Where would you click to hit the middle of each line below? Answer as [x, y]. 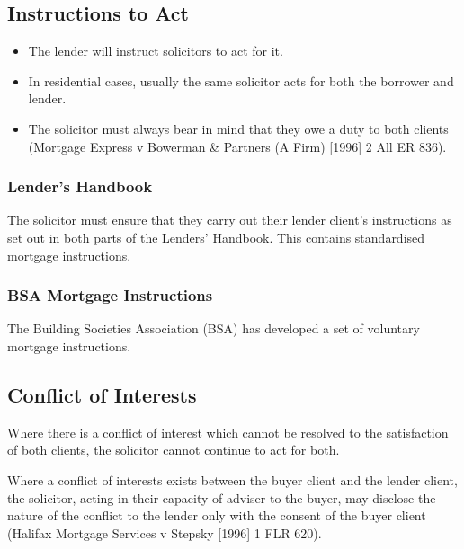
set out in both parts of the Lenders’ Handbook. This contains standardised [216, 237]
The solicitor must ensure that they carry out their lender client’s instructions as [230, 220]
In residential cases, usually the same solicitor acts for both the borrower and [241, 80]
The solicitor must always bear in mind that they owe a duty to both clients [238, 128]
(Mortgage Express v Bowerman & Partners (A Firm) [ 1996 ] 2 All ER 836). [237, 146]
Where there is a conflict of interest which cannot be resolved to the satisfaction [228, 432]
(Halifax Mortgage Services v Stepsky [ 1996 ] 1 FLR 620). [165, 532]
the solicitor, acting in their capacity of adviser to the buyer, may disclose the [222, 497]
